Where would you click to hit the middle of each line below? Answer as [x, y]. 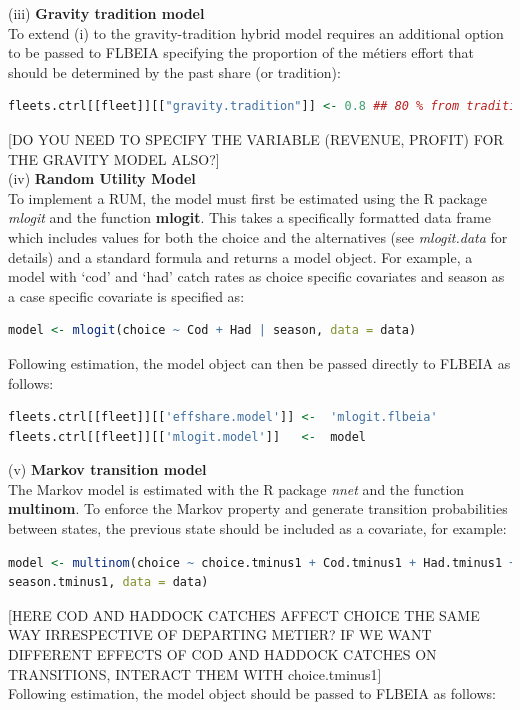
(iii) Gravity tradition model [106, 13]
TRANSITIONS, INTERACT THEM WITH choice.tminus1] [195, 673]
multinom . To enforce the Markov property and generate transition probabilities [258, 508]
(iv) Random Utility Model [102, 178]
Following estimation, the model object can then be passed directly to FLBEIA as [259, 362]
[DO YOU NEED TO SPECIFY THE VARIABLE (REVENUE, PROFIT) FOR [256, 138]
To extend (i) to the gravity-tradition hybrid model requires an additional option [256, 32]
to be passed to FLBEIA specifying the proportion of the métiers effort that [241, 52]
